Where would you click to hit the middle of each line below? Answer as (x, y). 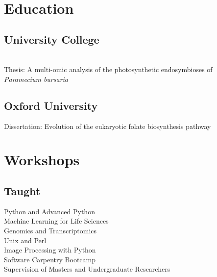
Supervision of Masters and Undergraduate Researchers (87, 269)
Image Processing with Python (50, 250)
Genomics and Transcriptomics (50, 230)
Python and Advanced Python (49, 211)
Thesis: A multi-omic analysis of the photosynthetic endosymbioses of (108, 69)
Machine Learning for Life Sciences (56, 221)
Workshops (42, 160)
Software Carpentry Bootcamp (50, 259)
